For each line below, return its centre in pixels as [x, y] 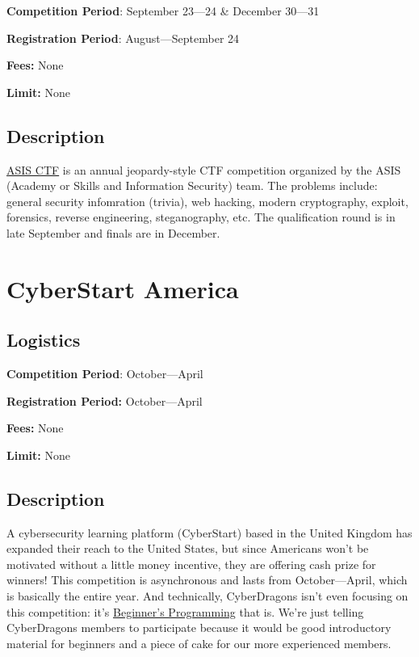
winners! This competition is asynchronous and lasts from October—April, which [207, 580]
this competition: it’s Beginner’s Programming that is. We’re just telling [185, 611]
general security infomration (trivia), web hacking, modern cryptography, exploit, [207, 201]
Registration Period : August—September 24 [123, 38]
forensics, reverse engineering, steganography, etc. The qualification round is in [201, 217]
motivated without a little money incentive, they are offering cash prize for [191, 564]
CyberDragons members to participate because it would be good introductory [199, 628]
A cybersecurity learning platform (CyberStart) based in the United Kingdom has [209, 532]
